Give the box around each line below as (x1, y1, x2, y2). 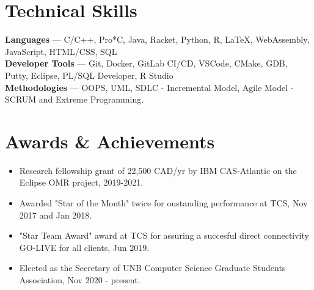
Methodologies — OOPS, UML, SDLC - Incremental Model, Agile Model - (5, 81, 294, 93)
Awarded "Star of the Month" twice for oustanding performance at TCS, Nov (19, 197, 308, 209)
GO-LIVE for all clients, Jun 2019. (19, 241, 150, 253)
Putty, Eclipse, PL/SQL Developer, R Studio (5, 68, 173, 81)
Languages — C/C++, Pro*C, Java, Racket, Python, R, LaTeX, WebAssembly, (5, 33, 310, 46)
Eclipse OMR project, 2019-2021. (19, 176, 144, 189)
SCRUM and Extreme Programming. (5, 93, 144, 106)
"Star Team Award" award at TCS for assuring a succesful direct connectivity (19, 229, 309, 242)
